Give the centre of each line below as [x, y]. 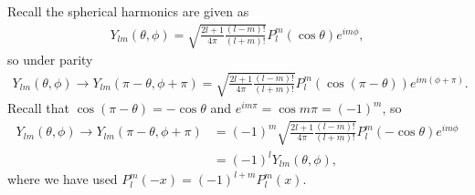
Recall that [38, 108]
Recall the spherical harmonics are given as [128, 11]
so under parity [50, 60]
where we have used [63, 179]
